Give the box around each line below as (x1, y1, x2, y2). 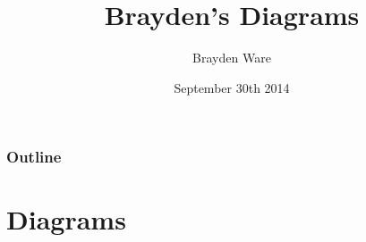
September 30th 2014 (174, 78, 290, 96)
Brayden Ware (192, 48, 271, 67)
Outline (6, 146, 62, 168)
